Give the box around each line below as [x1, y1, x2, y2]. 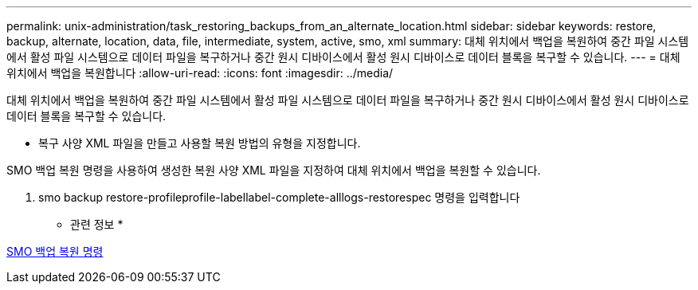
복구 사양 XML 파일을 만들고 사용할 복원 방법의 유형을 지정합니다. [38, 136, 361, 150]
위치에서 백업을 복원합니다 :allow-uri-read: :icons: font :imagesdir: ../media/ [6, 66, 394, 80]
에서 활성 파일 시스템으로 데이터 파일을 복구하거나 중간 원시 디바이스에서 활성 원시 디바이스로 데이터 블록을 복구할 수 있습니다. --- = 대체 [6, 50, 680, 64]
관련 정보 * [70, 217, 124, 231]
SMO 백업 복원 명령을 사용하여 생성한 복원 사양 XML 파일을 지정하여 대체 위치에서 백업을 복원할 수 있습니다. [6, 163, 541, 177]
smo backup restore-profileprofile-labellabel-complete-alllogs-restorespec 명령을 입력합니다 [38, 190, 520, 204]
